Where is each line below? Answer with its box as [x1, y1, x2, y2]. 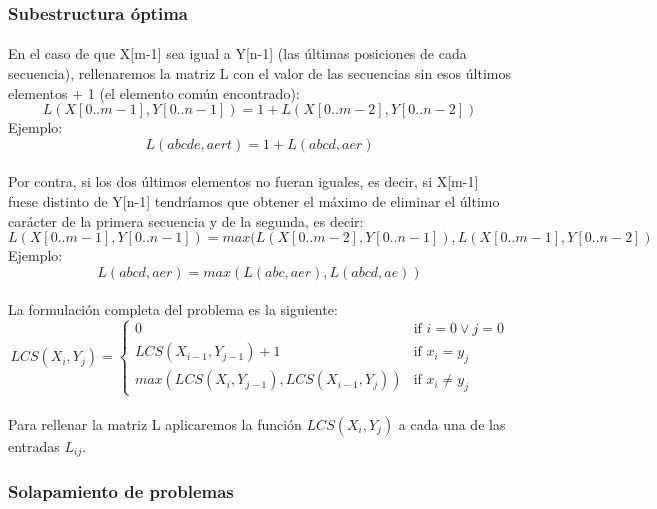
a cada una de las [398, 413, 506, 434]
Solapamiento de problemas [8, 479, 234, 504]
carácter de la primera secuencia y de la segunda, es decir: [8, 210, 364, 231]
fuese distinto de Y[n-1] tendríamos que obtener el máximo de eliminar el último [8, 191, 500, 211]
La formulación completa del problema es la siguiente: [8, 299, 338, 320]
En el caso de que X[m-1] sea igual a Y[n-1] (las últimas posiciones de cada [8, 43, 467, 64]
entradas [8, 435, 60, 456]
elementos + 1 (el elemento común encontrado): [8, 82, 300, 103]
